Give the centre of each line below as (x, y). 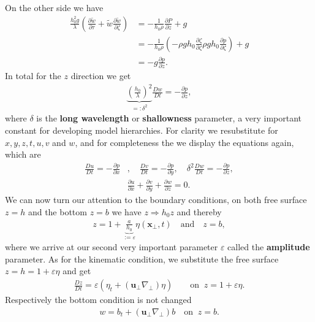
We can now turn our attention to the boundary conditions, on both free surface (156, 200)
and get (77, 271)
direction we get (101, 76)
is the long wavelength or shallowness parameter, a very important (169, 118)
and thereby (199, 211)
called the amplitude (269, 247)
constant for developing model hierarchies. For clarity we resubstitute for (142, 130)
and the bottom (57, 211)
